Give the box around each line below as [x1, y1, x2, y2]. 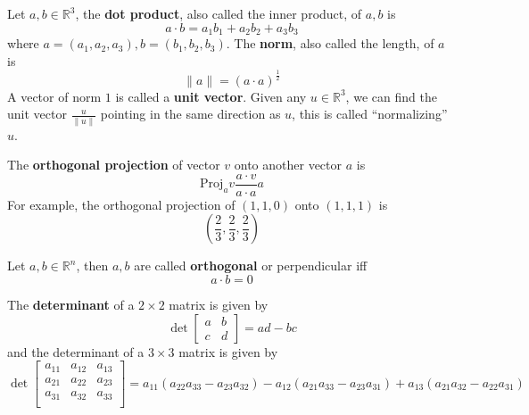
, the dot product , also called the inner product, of [75, 4, 362, 22]
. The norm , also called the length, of [226, 34, 434, 53]
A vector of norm [7, 87, 102, 105]
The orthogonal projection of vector [7, 155, 220, 174]
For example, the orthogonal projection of [7, 195, 236, 213]
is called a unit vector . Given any [115, 87, 307, 105]
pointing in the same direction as [100, 104, 281, 123]
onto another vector [234, 155, 343, 174]
